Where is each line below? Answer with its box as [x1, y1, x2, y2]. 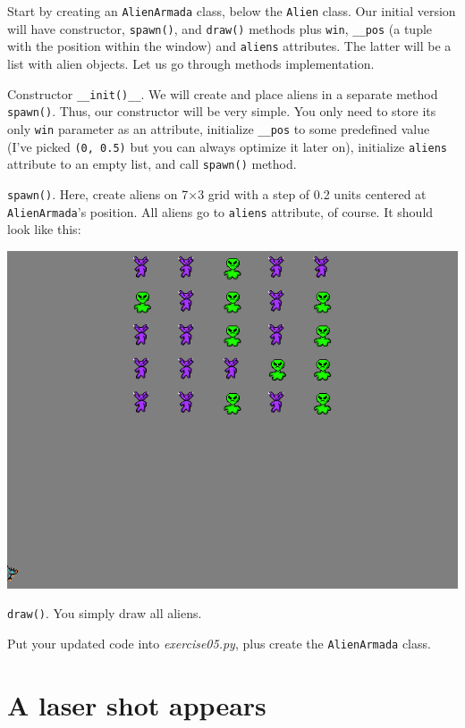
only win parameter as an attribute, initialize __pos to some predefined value [7, 119, 430, 138]
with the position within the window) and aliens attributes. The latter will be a [7, 37, 452, 55]
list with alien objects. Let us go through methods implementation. [7, 54, 375, 72]
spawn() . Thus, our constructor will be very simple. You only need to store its [7, 102, 436, 121]
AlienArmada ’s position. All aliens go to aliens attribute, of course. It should [7, 202, 434, 221]
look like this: [7, 220, 81, 238]
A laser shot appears [7, 686, 266, 723]
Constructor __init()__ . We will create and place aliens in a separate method [7, 84, 438, 103]
